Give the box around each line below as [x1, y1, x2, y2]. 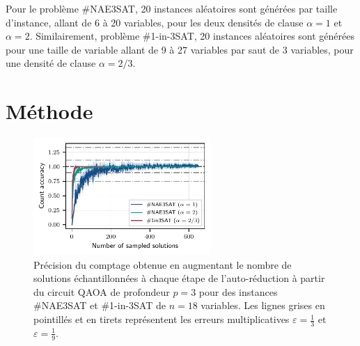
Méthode [6, 97, 93, 125]
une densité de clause [6, 56, 96, 70]
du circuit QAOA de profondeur [33, 284, 170, 299]
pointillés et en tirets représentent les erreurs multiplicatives [33, 312, 290, 327]
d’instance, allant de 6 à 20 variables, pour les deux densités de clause [6, 15, 304, 29]
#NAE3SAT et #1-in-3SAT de [33, 298, 166, 313]
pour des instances [198, 284, 278, 299]
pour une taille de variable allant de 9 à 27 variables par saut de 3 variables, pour [6, 42, 354, 56]
